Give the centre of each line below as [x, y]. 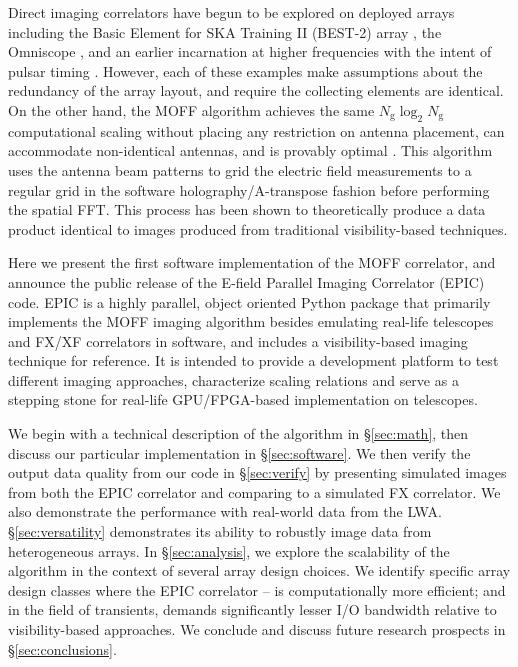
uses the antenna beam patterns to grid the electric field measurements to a [240, 169]
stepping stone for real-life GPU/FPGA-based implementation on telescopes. [243, 399]
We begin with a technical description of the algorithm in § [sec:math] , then [238, 433]
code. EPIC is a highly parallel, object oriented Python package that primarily [249, 301]
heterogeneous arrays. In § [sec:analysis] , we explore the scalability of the [229, 550]
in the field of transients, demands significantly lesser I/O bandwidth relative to [252, 609]
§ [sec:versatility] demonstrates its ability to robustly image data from [220, 531]
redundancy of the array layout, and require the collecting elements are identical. [256, 90]
